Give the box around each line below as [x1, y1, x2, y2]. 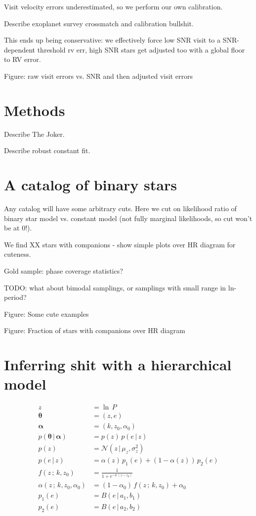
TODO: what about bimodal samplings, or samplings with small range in [4, 282, 226, 292]
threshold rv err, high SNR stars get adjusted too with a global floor [37, 44, 245, 55]
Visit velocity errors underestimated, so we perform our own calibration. [4, 1, 223, 11]
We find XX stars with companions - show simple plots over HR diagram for [4, 239, 236, 249]
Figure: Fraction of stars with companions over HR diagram [4, 325, 185, 336]
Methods [4, 100, 65, 120]
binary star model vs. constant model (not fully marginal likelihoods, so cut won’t [4, 213, 253, 223]
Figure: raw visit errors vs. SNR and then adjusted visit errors [4, 70, 193, 81]
